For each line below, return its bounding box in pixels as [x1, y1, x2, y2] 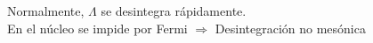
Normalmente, [7, 2, 85, 19]
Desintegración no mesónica [215, 18, 366, 37]
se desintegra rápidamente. [101, 2, 247, 19]
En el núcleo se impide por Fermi [7, 18, 188, 37]
